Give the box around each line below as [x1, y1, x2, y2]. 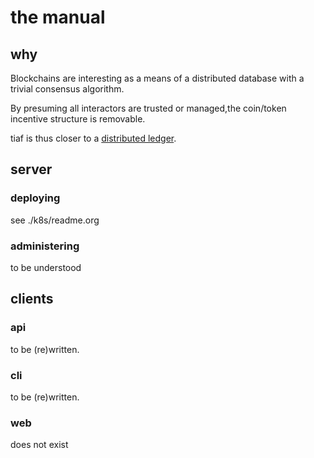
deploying [10, 191, 61, 205]
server [10, 161, 53, 178]
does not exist [10, 439, 69, 451]
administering [10, 239, 80, 253]
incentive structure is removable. [10, 113, 146, 125]
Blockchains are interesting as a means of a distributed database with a [10, 72, 305, 84]
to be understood [10, 261, 82, 273]
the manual [10, 6, 106, 29]
